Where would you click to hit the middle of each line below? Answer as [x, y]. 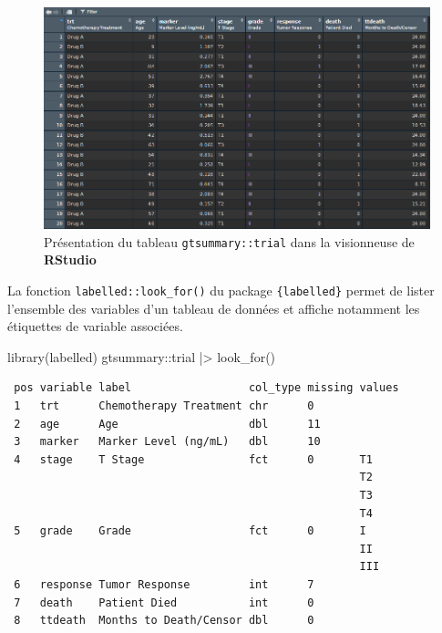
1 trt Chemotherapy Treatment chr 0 [164, 406]
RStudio [70, 259]
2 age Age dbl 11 [167, 424]
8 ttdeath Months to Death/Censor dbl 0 [164, 621]
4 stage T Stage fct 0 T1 [193, 459]
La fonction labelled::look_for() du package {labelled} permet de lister [221, 290]
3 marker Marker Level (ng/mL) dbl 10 [167, 442]
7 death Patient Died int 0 [164, 602]
